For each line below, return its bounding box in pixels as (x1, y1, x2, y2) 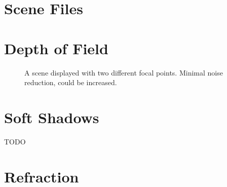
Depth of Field (4, 38, 108, 58)
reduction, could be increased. (24, 77, 117, 88)
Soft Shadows (4, 106, 99, 127)
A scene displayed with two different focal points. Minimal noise (24, 67, 223, 78)
